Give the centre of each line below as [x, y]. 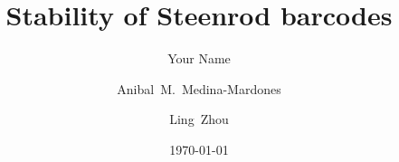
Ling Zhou [199, 119]
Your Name [199, 58]
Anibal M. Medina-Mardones [199, 88]
